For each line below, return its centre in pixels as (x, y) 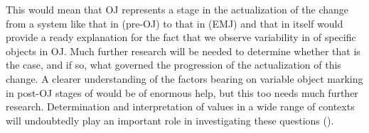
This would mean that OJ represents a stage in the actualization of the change (177, 9)
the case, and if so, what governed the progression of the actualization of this (173, 65)
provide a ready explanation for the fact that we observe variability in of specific (181, 37)
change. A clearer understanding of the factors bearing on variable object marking (184, 78)
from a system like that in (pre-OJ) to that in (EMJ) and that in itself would (175, 23)
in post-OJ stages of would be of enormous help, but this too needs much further (182, 92)
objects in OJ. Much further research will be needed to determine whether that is (183, 51)
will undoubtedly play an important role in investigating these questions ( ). (170, 120)
